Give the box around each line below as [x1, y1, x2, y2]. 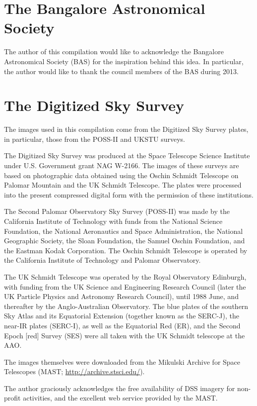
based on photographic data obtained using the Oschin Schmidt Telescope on [4, 170, 239, 180]
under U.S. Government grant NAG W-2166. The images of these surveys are [4, 160, 239, 170]
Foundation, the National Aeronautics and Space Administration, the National [4, 225, 243, 236]
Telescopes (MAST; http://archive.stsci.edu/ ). [4, 366, 145, 377]
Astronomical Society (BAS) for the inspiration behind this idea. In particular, [4, 56, 244, 66]
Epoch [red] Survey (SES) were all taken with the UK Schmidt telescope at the [4, 330, 245, 340]
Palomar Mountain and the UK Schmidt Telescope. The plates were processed [4, 180, 242, 190]
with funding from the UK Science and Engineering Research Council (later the [4, 281, 246, 292]
